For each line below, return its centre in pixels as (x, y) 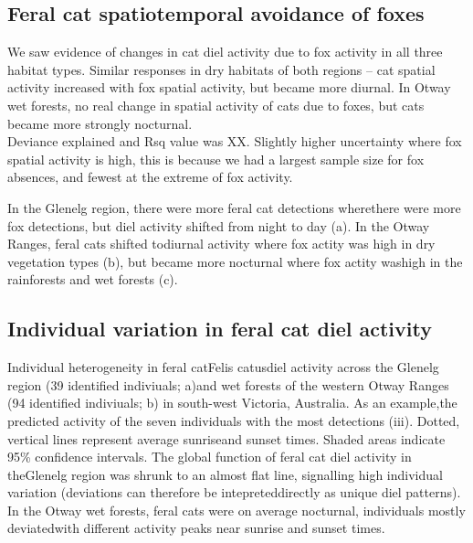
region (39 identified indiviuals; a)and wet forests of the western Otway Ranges (228, 384)
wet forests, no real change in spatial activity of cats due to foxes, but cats (216, 105)
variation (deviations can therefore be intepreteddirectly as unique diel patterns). (234, 492)
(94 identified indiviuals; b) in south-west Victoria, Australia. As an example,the (232, 403)
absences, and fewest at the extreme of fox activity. (150, 177)
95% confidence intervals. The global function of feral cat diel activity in (210, 457)
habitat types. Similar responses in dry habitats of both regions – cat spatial (221, 69)
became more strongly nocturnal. (100, 123)
